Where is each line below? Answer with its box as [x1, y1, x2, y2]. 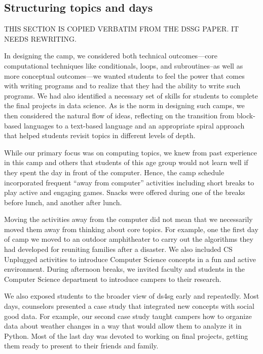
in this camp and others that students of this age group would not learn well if [4, 157, 248, 168]
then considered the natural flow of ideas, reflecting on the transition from [4, 110, 235, 120]
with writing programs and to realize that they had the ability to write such [4, 80, 241, 91]
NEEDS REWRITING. [4, 33, 77, 44]
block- [236, 110, 255, 120]
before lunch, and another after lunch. [4, 197, 122, 207]
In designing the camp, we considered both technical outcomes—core [4, 50, 218, 61]
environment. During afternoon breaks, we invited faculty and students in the [4, 264, 245, 274]
